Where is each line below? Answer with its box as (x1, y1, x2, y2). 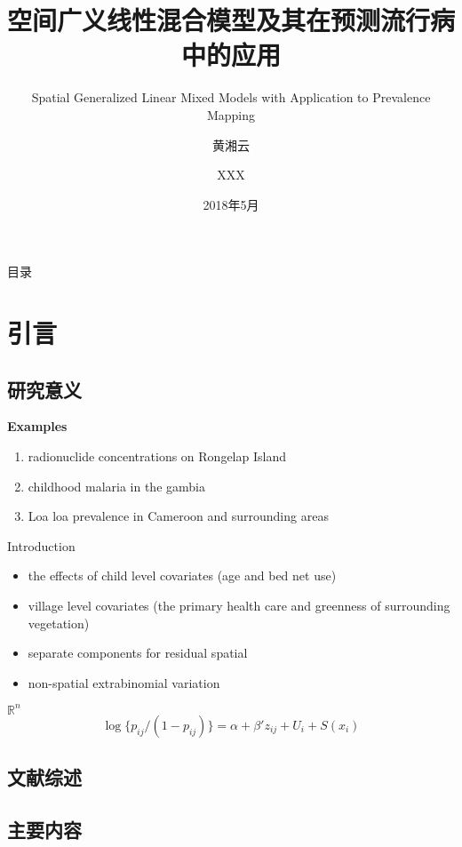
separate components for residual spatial (28, 643, 248, 662)
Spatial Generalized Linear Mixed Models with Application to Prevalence (31, 88, 431, 107)
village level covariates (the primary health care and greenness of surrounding (28, 596, 450, 615)
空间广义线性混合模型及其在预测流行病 (7, 2, 456, 38)
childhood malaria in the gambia (28, 476, 205, 495)
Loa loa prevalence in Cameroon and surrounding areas (28, 507, 329, 525)
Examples (7, 417, 68, 435)
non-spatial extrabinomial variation (28, 673, 220, 691)
